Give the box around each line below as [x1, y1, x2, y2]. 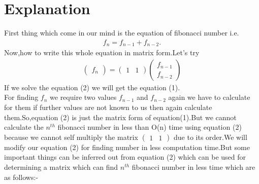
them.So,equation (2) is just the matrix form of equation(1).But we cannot [4, 112, 237, 122]
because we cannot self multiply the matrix [4, 131, 138, 142]
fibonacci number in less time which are [132, 161, 255, 172]
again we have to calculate [168, 92, 250, 102]
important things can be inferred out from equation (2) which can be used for [4, 152, 246, 162]
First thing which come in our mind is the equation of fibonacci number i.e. [4, 27, 239, 38]
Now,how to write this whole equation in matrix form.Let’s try [4, 47, 200, 58]
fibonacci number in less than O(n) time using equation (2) [57, 122, 242, 132]
